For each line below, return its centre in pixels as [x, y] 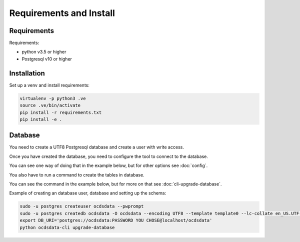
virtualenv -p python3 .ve [53, 98]
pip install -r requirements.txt [61, 112]
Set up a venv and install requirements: [49, 85]
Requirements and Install [62, 13]
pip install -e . [41, 119]
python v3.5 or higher [44, 52]
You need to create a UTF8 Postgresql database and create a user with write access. [97, 147]
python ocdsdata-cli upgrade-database [67, 227]
